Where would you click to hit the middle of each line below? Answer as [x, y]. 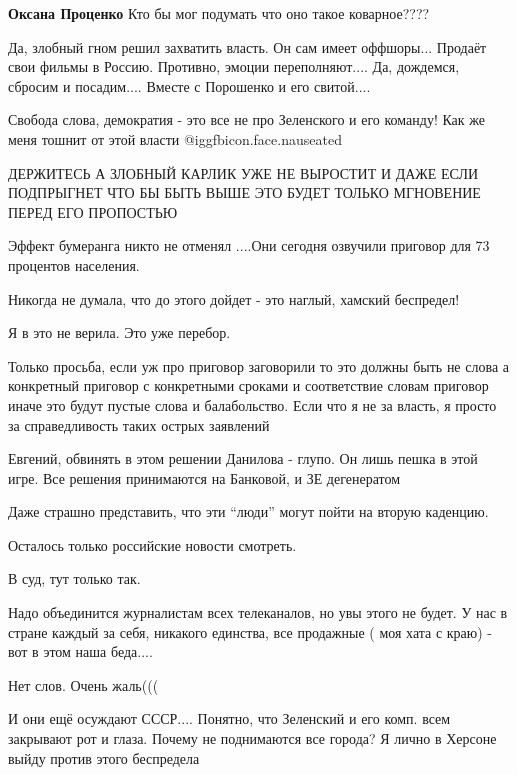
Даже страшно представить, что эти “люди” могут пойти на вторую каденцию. [248, 511]
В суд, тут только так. [74, 578]
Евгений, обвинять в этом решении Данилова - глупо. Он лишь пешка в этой [243, 458]
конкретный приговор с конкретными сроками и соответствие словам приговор [248, 385]
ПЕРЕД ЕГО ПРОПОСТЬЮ [93, 211]
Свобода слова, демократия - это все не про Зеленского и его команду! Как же [246, 119]
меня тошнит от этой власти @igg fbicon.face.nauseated [175, 138]
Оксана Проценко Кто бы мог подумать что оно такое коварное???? [219, 13]
